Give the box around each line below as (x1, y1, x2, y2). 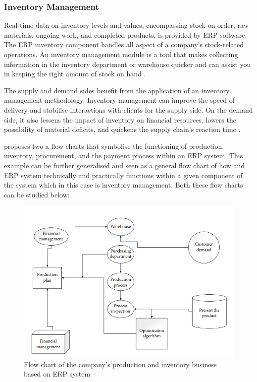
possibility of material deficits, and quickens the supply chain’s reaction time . (4, 124, 241, 134)
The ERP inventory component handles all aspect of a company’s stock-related (4, 39, 244, 50)
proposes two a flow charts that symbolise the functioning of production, (4, 140, 224, 151)
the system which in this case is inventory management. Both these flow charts (4, 180, 243, 190)
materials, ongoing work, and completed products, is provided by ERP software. (4, 29, 247, 40)
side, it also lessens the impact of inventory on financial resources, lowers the (4, 114, 236, 125)
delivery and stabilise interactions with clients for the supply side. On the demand (4, 104, 253, 115)
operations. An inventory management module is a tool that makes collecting (4, 49, 238, 59)
